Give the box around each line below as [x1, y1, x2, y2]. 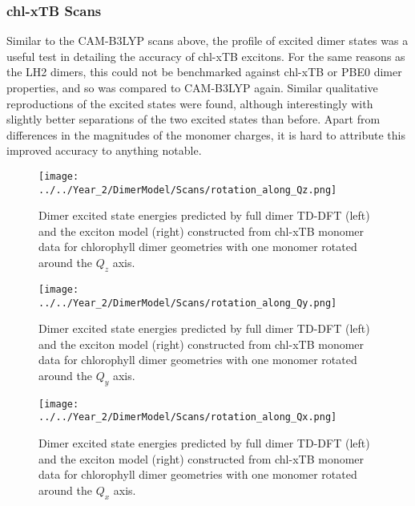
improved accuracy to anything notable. [6, 142, 202, 159]
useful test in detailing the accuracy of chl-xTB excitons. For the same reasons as [6, 47, 405, 64]
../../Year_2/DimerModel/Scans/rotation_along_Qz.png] [38, 184, 337, 196]
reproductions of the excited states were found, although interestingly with [6, 95, 373, 111]
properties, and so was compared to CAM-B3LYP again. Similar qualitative [6, 79, 378, 95]
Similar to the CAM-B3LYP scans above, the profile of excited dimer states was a [6, 32, 409, 49]
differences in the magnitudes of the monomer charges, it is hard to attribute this [6, 126, 405, 143]
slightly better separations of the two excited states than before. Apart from [6, 111, 381, 128]
